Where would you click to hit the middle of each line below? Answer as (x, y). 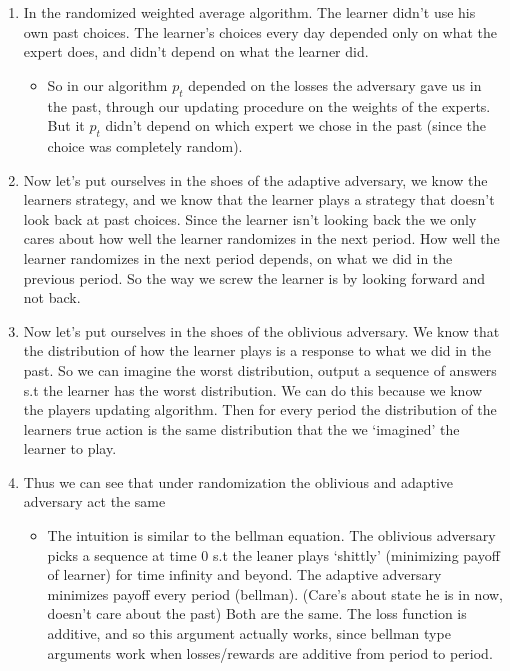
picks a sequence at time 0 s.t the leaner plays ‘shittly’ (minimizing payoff (273, 554)
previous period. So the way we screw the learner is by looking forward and (254, 277)
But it (66, 125)
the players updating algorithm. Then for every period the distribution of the (260, 409)
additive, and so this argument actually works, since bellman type (249, 633)
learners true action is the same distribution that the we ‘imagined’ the (241, 428)
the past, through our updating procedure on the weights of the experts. (269, 105)
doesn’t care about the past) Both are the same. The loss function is (257, 613)
